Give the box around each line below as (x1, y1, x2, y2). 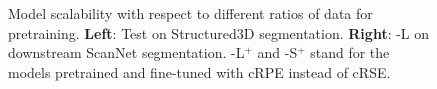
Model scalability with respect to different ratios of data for (8, 3, 373, 23)
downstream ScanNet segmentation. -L (8, 42, 245, 63)
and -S (257, 42, 298, 63)
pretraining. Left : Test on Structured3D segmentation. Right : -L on (8, 22, 430, 43)
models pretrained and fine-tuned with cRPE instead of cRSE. (8, 61, 391, 82)
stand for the (310, 42, 390, 63)
